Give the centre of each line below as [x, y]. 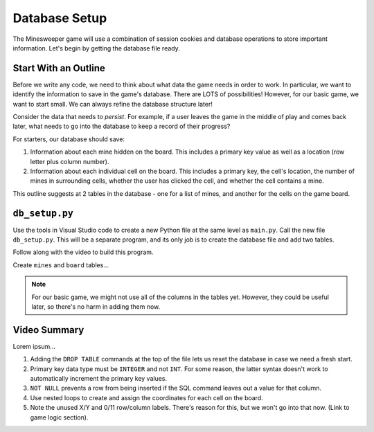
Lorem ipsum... [34, 346]
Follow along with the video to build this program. [83, 252]
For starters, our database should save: [69, 139]
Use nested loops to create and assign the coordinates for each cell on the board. [146, 397]
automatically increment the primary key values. [99, 379]
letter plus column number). [70, 161]
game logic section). [59, 417]
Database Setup [60, 18]
